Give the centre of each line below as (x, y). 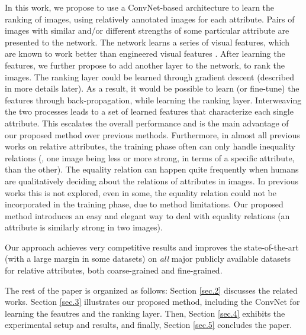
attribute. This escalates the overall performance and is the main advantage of (147, 123)
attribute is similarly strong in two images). (84, 227)
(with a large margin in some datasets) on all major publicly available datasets (148, 258)
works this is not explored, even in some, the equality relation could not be (141, 192)
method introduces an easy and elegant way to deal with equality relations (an (147, 215)
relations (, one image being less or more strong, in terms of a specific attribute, (150, 157)
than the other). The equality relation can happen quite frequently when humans (152, 169)
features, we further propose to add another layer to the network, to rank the (145, 65)
